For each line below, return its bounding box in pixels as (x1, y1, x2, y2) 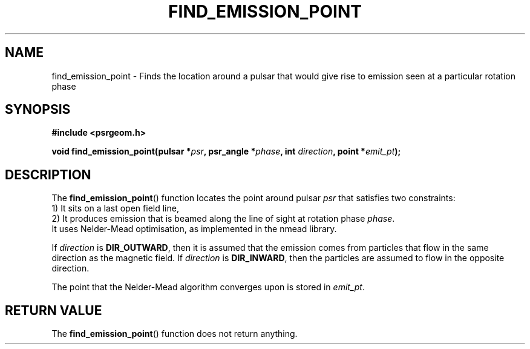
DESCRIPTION (5, 167, 91, 182)
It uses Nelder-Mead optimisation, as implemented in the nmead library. (51, 224, 337, 234)
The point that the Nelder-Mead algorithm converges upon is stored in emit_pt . (51, 282, 365, 293)
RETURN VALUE (5, 302, 102, 318)
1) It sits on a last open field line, (51, 203, 179, 214)
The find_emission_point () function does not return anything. (51, 328, 298, 339)
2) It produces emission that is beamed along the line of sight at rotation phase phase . (51, 213, 395, 224)
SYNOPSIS (5, 102, 71, 118)
